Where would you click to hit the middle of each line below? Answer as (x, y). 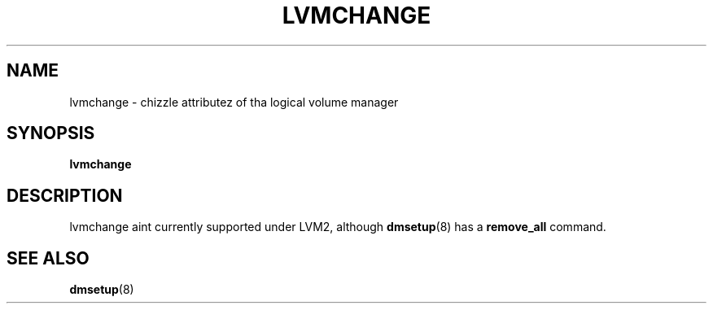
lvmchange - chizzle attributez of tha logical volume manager (234, 102)
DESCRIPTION (65, 195)
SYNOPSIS (51, 133)
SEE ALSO (48, 258)
